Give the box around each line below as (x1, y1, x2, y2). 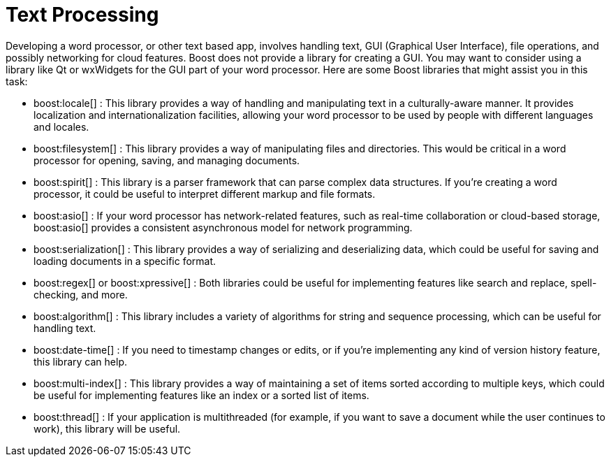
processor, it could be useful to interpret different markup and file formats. (34, 187, 376, 200)
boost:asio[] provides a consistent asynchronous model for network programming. (34, 221, 413, 233)
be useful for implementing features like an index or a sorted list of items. (34, 389, 369, 401)
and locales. (34, 120, 89, 133)
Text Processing (6, 3, 159, 27)
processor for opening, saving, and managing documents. (34, 154, 300, 166)
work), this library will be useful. (34, 422, 181, 435)
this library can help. (34, 355, 127, 368)
